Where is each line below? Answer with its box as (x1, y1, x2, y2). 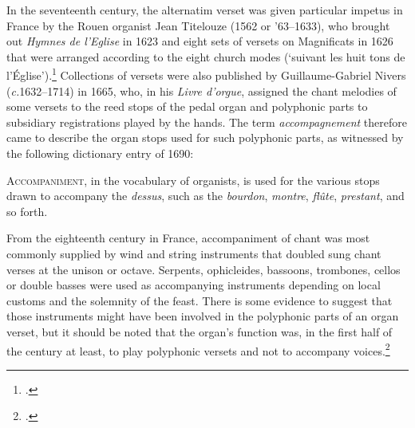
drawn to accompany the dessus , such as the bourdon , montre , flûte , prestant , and (6, 187, 405, 204)
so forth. (6, 202, 48, 219)
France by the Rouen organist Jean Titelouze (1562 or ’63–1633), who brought (6, 17, 390, 33)
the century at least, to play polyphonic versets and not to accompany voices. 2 (6, 340, 390, 359)
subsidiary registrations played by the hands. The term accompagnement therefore (6, 113, 408, 130)
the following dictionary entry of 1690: (6, 145, 194, 161)
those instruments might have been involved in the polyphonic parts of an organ (6, 308, 399, 324)
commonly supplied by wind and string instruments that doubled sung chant (6, 245, 381, 261)
